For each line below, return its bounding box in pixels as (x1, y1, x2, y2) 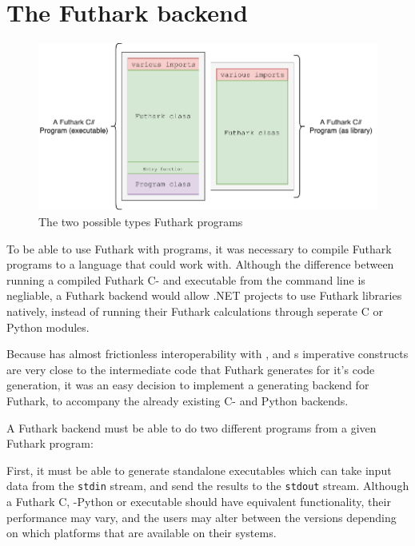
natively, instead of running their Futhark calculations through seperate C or (6, 302, 383, 319)
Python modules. (6, 318, 90, 335)
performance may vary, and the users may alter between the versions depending (6, 508, 397, 525)
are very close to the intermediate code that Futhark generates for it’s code (6, 361, 375, 377)
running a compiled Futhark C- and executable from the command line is (6, 271, 365, 288)
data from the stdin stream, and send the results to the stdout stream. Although (6, 477, 409, 494)
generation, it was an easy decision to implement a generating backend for (6, 377, 369, 393)
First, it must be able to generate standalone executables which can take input (6, 461, 392, 478)
